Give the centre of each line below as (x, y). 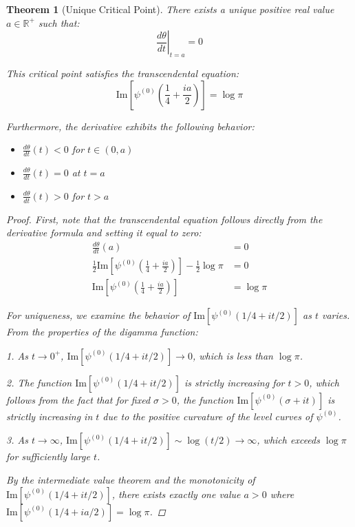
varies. (336, 315)
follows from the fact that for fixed (78, 399)
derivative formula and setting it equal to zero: (104, 232)
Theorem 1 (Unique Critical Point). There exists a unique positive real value (170, 9)
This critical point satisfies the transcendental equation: (123, 73)
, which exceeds (288, 440)
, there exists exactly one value (176, 494)
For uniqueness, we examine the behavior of (98, 315)
